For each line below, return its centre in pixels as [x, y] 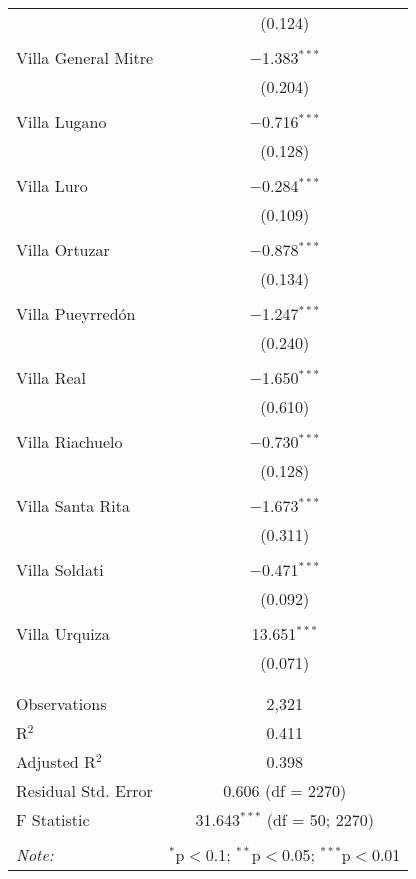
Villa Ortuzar [63, 249]
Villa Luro [52, 185]
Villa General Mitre [85, 57]
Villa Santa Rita [73, 505]
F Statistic [53, 819]
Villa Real [51, 377]
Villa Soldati [60, 569]
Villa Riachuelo [69, 441]
